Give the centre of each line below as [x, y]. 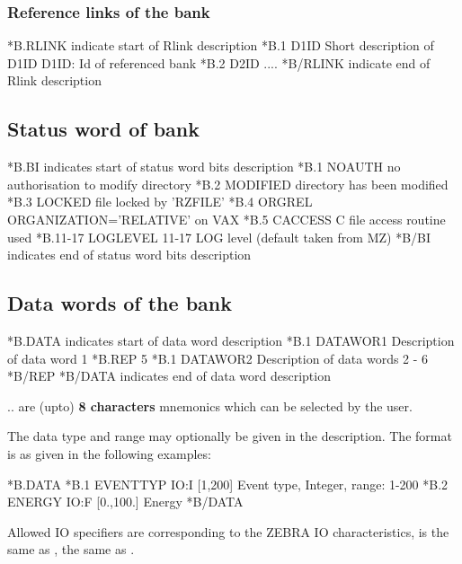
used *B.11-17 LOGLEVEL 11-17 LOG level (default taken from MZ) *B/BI [219, 237]
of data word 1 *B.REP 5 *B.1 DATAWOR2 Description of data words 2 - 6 [218, 358]
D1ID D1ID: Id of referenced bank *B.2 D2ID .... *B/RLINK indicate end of [219, 62]
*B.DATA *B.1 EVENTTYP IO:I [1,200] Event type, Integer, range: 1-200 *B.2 [228, 484]
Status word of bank [104, 129]
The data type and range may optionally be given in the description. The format [230, 436]
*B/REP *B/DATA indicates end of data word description [169, 376]
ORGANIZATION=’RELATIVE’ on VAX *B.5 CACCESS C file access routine [227, 219]
